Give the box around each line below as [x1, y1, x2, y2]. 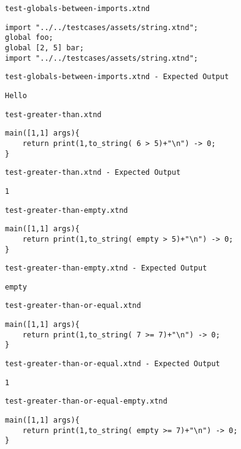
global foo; [5, 33, 53, 42]
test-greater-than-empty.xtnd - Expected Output [5, 264, 207, 273]
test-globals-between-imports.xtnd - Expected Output [5, 72, 229, 82]
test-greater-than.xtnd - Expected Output [5, 168, 181, 177]
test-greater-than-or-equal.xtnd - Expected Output [5, 359, 220, 369]
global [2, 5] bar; [5, 43, 84, 52]
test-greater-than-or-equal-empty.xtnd [5, 397, 167, 406]
